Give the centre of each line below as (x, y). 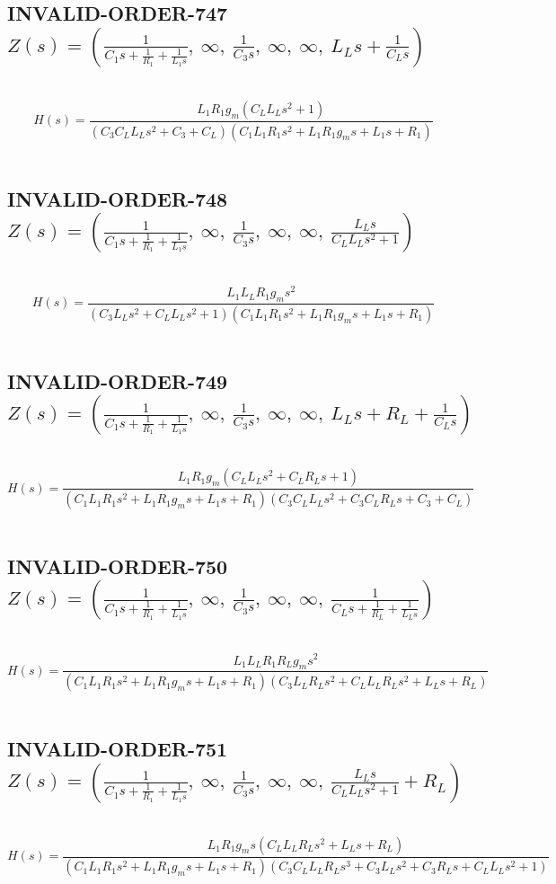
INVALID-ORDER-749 (118, 380)
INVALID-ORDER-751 (118, 749)
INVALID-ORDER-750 (118, 566)
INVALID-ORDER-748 (118, 198)
